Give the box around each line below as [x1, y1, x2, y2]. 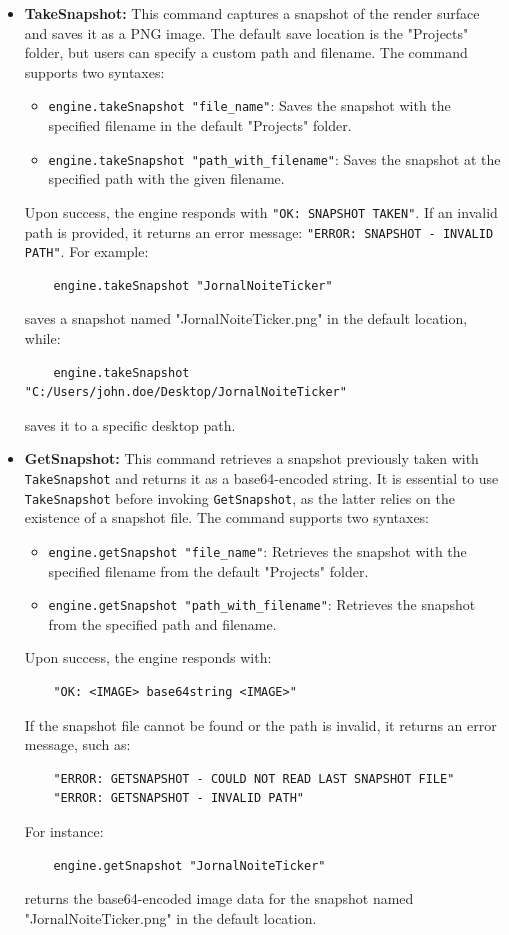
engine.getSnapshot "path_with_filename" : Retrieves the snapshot [48, 594, 476, 615]
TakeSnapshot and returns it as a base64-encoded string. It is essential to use [24, 468, 499, 488]
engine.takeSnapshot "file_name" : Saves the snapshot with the [48, 95, 451, 116]
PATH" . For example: [24, 241, 149, 262]
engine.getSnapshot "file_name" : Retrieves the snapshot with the [48, 540, 467, 561]
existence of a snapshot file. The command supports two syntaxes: [24, 507, 430, 528]
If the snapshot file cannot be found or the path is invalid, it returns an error [24, 714, 497, 735]
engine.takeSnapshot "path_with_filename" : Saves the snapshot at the [48, 148, 501, 169]
